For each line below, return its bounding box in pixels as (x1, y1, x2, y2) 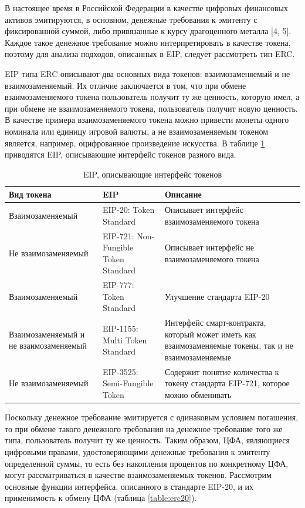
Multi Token (102, 333, 147, 346)
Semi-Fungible (102, 377, 154, 389)
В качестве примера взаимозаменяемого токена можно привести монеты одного (5, 113, 289, 126)
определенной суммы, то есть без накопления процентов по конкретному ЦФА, (5, 457, 289, 469)
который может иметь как (164, 327, 256, 340)
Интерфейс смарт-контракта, (164, 316, 266, 329)
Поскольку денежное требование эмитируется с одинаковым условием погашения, (5, 411, 299, 423)
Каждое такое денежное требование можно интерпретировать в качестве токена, (5, 36, 291, 48)
